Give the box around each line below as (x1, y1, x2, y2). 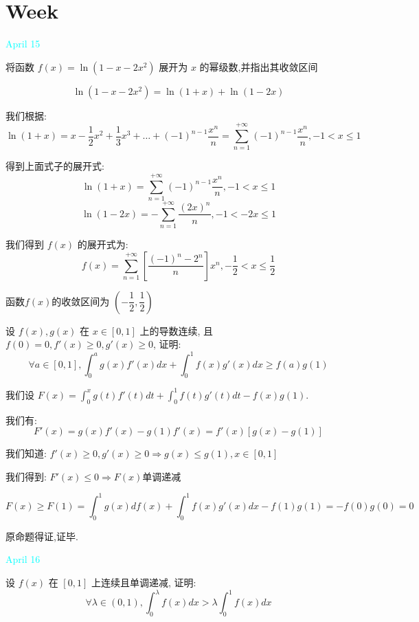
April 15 (5, 36, 41, 51)
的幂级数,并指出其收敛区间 (199, 59, 318, 74)
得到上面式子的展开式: (5, 159, 104, 173)
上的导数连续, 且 (139, 323, 213, 337)
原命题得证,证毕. (5, 529, 78, 543)
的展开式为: (77, 237, 128, 252)
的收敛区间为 (52, 293, 110, 308)
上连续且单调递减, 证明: (91, 575, 196, 589)
